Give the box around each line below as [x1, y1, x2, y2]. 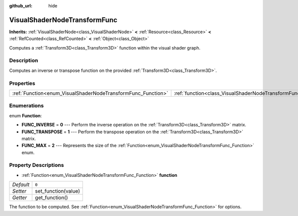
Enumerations [9, 102, 44, 109]
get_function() [35, 194, 68, 201]
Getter [12, 194, 27, 201]
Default [12, 181, 30, 188]
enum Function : [9, 112, 42, 118]
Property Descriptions [9, 162, 64, 168]
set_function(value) [35, 188, 80, 195]
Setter [12, 188, 27, 195]
